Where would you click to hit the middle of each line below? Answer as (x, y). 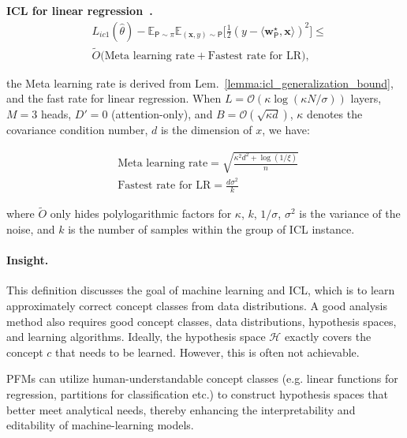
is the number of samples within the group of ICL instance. (211, 228)
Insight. (28, 260)
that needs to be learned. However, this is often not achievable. (207, 352)
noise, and (31, 228)
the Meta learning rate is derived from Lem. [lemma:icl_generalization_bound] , (200, 82)
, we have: (286, 130)
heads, (56, 114)
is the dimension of (206, 130)
